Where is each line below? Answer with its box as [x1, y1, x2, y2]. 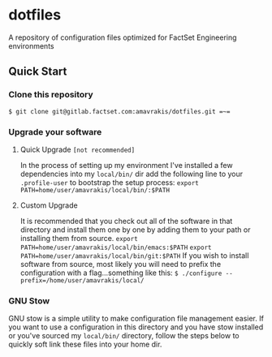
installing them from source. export [19, 233, 138, 243]
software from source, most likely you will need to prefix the [19, 259, 222, 269]
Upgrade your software [8, 126, 102, 137]
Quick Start [8, 65, 67, 79]
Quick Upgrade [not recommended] [19, 144, 136, 154]
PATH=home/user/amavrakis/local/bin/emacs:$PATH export [19, 243, 212, 252]
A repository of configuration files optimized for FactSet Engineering [8, 32, 237, 42]
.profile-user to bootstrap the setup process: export [19, 177, 199, 187]
